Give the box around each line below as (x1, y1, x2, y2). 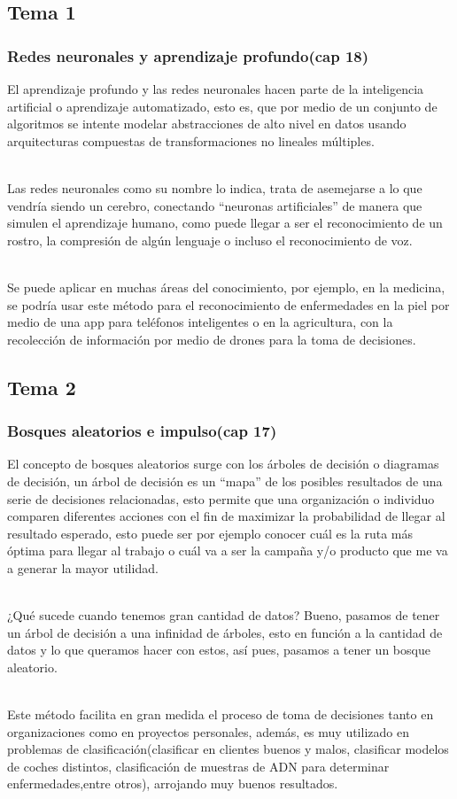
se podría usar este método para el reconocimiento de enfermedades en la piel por (7, 295, 450, 314)
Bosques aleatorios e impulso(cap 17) (7, 420, 277, 442)
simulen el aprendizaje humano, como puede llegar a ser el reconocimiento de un (7, 213, 443, 232)
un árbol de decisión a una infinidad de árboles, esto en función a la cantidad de (7, 623, 443, 641)
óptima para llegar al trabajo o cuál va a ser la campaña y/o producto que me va (7, 541, 448, 560)
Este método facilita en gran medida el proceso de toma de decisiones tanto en (7, 705, 434, 724)
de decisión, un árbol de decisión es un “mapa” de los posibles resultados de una (7, 471, 443, 490)
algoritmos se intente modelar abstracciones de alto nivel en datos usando (7, 114, 407, 133)
